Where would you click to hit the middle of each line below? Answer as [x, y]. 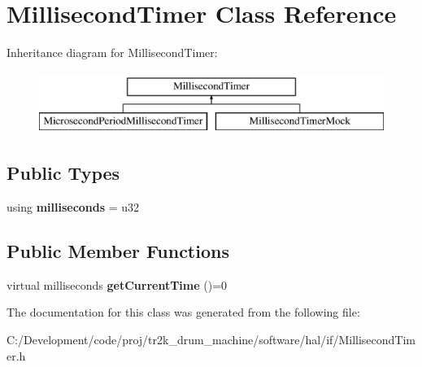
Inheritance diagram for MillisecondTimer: [112, 52]
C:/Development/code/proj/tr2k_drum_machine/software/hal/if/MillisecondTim [211, 340]
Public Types [63, 173]
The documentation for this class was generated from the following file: [183, 312]
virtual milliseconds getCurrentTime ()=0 [117, 284]
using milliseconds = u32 [73, 207]
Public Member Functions [118, 251]
